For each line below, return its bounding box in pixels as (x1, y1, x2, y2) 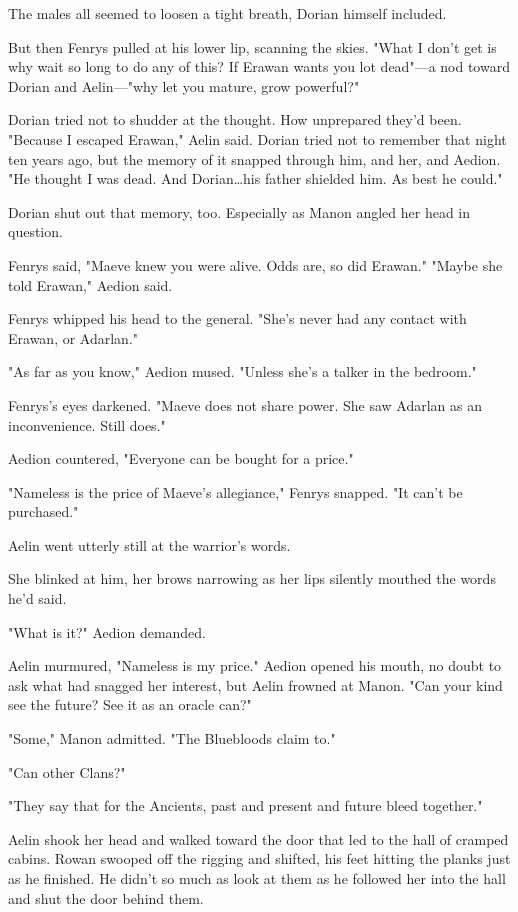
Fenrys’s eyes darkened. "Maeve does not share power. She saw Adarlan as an (8, 394, 482, 415)
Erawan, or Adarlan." (8, 327, 139, 348)
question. (8, 221, 63, 242)
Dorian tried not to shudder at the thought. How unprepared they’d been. (8, 109, 462, 130)
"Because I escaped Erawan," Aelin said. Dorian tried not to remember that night (8, 128, 507, 149)
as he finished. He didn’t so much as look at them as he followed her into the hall (8, 868, 506, 888)
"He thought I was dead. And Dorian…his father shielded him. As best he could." (8, 168, 503, 189)
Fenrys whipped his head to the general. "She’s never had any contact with (8, 308, 467, 329)
